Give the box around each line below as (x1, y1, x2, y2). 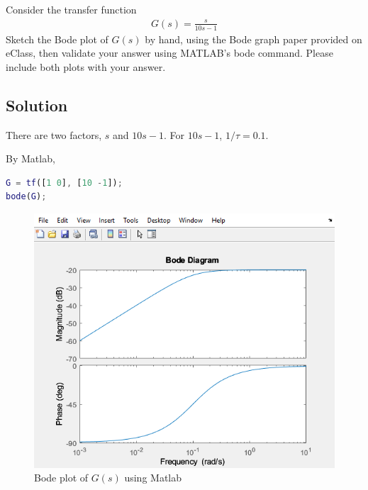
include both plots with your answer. (6, 59, 166, 74)
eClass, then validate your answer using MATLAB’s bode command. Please (6, 45, 333, 60)
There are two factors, (6, 127, 102, 142)
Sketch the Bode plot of (6, 31, 108, 46)
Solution (6, 94, 68, 116)
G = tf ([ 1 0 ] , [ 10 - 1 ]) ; (6, 177, 123, 188)
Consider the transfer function (6, 2, 137, 17)
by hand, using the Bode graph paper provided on (145, 31, 362, 46)
